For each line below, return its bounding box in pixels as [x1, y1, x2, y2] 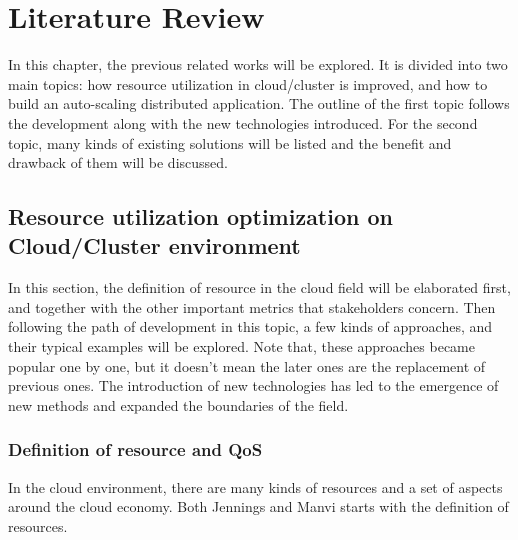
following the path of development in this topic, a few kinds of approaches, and [8, 316, 493, 337]
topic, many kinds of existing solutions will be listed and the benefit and [8, 132, 452, 153]
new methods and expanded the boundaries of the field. [8, 394, 349, 415]
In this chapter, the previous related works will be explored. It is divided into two [8, 54, 508, 75]
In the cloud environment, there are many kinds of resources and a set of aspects [8, 476, 503, 497]
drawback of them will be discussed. [8, 152, 228, 173]
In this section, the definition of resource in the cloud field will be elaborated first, [8, 277, 511, 298]
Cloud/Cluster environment [8, 230, 301, 261]
